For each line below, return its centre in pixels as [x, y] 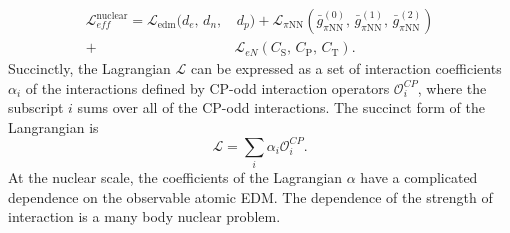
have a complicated [419, 177]
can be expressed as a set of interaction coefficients [346, 68]
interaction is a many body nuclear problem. [144, 216]
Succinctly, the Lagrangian [89, 68]
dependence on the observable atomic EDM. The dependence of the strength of [250, 196]
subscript [36, 107]
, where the [452, 87]
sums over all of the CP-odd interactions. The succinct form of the [281, 107]
